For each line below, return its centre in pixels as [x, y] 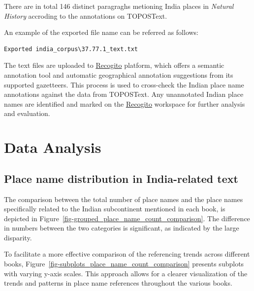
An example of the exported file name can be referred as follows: [101, 32]
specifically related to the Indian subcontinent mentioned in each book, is [115, 209]
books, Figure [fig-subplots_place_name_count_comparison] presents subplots [124, 264]
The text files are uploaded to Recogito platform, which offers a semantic [114, 65]
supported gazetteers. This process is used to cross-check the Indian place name [124, 84]
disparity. [18, 237]
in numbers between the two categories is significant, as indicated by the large [122, 228]
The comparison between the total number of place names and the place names [124, 199]
